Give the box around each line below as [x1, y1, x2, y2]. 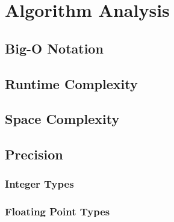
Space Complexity [5, 109, 120, 128]
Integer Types [5, 176, 74, 191]
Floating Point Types [5, 204, 110, 219]
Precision [5, 145, 63, 164]
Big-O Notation [5, 39, 104, 57]
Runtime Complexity [5, 74, 138, 93]
